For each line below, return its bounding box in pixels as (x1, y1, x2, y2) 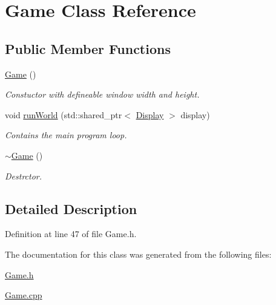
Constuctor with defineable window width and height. (5, 88, 200, 101)
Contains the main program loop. (5, 129, 127, 141)
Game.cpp (5, 289, 42, 301)
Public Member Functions (5, 39, 171, 58)
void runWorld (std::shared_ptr (5, 108, 122, 121)
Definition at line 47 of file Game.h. (5, 227, 137, 240)
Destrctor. (5, 169, 42, 182)
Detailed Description (5, 199, 137, 218)
